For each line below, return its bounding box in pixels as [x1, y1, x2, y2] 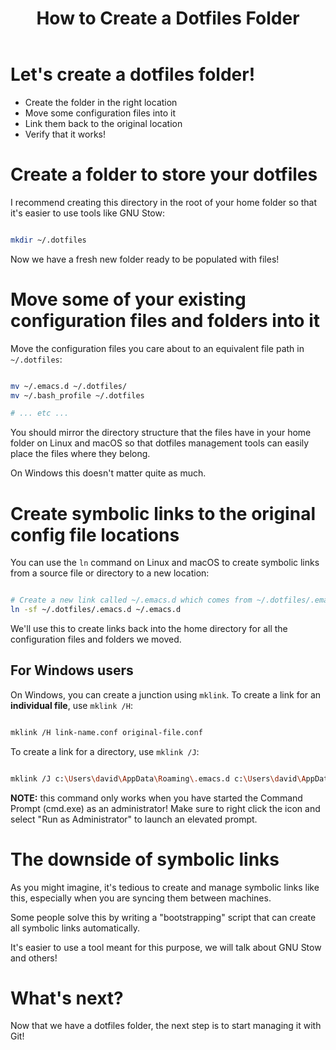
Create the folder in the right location [24, 96, 178, 108]
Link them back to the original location [24, 117, 183, 129]
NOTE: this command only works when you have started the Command [10, 792, 303, 804]
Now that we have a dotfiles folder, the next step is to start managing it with [10, 1020, 322, 1032]
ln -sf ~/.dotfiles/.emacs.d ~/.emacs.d [10, 605, 182, 615]
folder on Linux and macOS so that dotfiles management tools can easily [10, 437, 310, 449]
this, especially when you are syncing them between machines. [10, 892, 272, 904]
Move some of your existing [10, 288, 247, 311]
